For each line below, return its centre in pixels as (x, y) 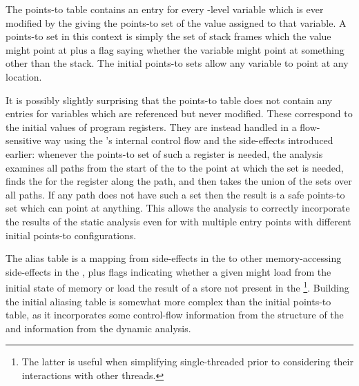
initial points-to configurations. (71, 235)
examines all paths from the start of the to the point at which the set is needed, (175, 167)
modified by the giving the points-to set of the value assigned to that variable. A (176, 22)
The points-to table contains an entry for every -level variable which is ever (165, 9)
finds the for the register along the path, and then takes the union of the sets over (179, 181)
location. (24, 76)
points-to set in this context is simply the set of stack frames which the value (168, 36)
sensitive (23, 140)
